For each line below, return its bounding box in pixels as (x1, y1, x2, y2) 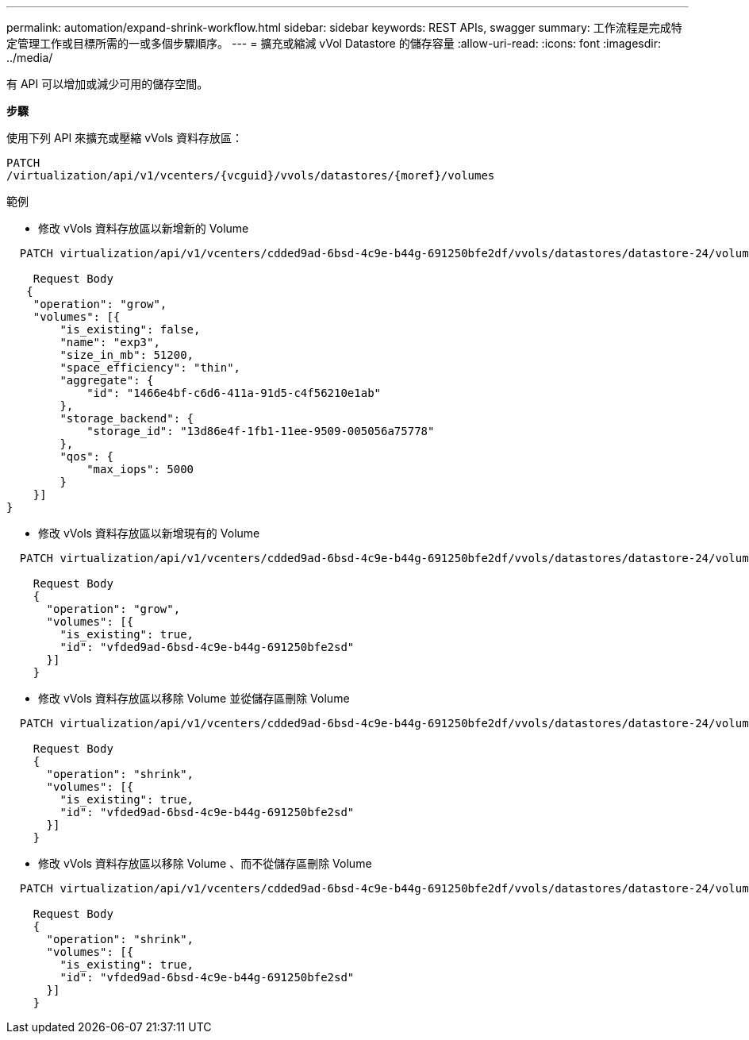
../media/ (6, 51, 53, 64)
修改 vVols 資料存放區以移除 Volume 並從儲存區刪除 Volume (38, 691, 350, 705)
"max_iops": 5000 (86, 463, 194, 476)
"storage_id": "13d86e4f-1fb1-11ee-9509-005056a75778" (86, 425, 435, 437)
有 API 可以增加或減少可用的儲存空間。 (6, 77, 209, 91)
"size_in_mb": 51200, (60, 349, 194, 361)
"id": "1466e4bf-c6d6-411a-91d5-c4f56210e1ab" (86, 387, 382, 399)
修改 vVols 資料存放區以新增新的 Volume (38, 221, 249, 235)
